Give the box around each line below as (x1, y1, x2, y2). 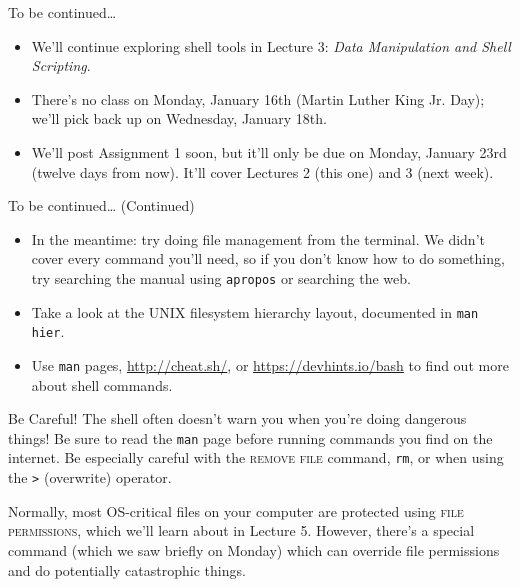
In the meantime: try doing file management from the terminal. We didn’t (31, 228, 485, 249)
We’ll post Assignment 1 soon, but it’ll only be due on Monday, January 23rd (31, 141, 507, 162)
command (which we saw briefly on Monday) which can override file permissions (8, 539, 500, 560)
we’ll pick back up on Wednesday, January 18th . (31, 108, 327, 129)
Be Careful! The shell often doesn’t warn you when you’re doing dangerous (8, 408, 467, 429)
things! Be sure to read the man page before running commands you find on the (8, 427, 493, 448)
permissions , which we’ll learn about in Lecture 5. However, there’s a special (8, 520, 475, 541)
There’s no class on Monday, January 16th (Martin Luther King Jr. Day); (31, 88, 485, 109)
